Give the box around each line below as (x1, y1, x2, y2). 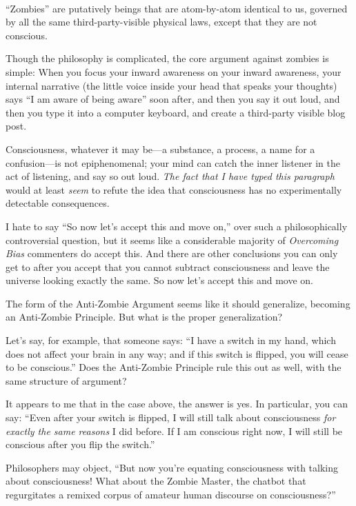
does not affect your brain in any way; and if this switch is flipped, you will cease (6, 346, 348, 361)
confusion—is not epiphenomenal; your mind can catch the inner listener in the (6, 155, 340, 170)
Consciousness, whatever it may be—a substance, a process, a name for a (6, 141, 315, 156)
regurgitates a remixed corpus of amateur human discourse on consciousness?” (6, 487, 336, 501)
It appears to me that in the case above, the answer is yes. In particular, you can (6, 396, 348, 411)
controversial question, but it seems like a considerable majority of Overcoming (6, 232, 339, 247)
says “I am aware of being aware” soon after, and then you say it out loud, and (6, 92, 340, 106)
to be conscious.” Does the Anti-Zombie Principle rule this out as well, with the (6, 360, 342, 374)
